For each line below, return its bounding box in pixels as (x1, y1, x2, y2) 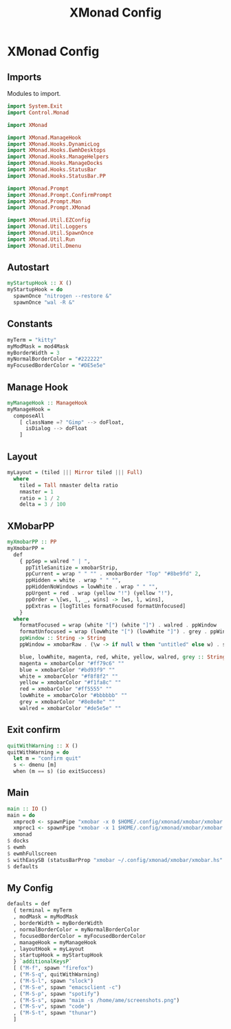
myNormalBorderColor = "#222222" (7, 355, 103, 363)
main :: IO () (7, 805, 48, 812)
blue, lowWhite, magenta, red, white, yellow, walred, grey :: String (19, 654, 226, 660)
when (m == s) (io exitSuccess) (13, 768, 107, 775)
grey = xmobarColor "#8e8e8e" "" (19, 698, 115, 705)
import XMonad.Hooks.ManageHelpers (7, 153, 109, 160)
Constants (7, 318, 53, 330)
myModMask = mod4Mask (7, 343, 69, 350)
